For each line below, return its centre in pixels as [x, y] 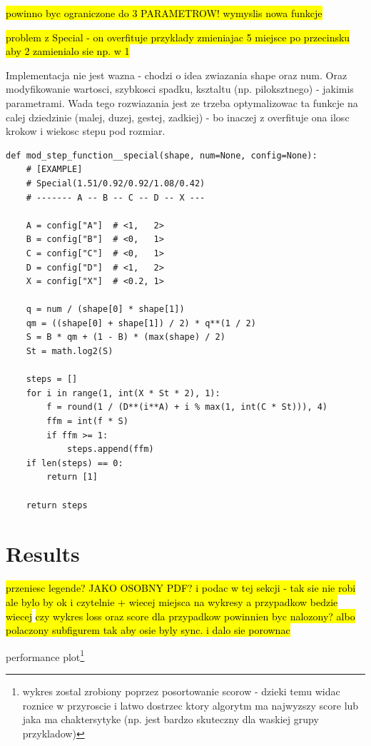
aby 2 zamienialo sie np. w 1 [68, 51]
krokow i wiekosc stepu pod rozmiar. [86, 131]
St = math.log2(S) [70, 352]
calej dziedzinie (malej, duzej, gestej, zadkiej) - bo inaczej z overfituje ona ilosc [178, 117]
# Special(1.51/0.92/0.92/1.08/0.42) [116, 183]
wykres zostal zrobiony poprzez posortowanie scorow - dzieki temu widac [181, 691]
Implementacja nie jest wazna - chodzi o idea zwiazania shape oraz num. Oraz [177, 75]
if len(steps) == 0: [75, 463]
